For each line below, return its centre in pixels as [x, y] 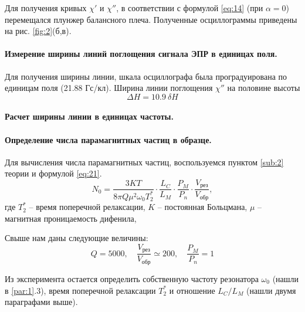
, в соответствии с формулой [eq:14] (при [190, 8]
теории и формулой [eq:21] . [53, 173]
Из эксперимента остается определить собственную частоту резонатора [132, 278]
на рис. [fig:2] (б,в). [38, 31]
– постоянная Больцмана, [202, 207]
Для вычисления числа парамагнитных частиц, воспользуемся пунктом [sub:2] [144, 162]
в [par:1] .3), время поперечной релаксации [80, 290]
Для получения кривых [46, 8]
